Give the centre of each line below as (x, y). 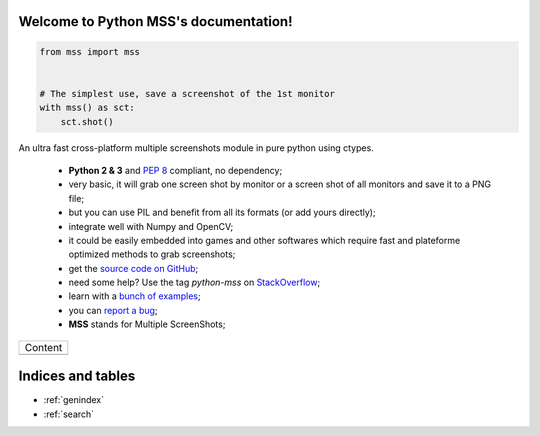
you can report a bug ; (113, 310)
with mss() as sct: (87, 108)
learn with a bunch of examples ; (134, 296)
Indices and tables (77, 376)
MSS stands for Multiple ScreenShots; (147, 324)
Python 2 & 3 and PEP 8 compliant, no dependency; (175, 170)
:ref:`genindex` (74, 400)
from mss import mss (89, 51)
